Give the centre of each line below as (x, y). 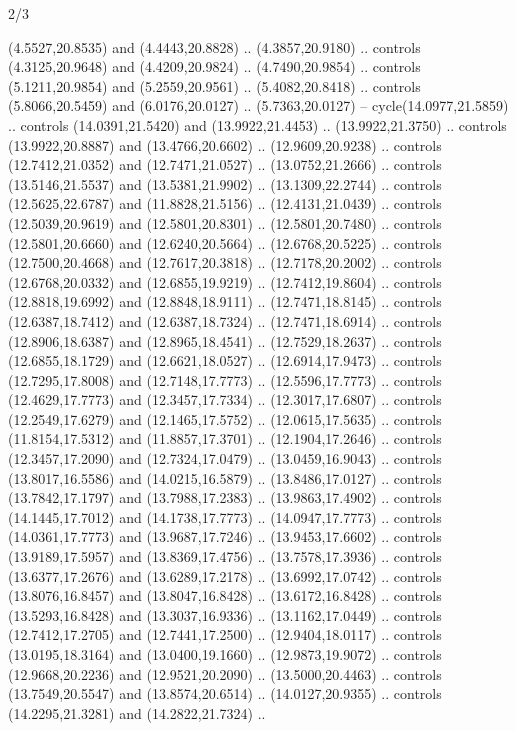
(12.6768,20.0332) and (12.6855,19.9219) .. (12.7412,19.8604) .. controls (225, 281)
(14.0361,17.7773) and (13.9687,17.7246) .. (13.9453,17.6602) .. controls (225, 536)
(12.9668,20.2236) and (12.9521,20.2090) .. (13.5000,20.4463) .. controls (225, 673)
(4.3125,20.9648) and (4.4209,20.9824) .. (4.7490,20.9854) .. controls (214, 66)
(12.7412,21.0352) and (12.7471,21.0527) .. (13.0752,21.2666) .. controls (225, 164)
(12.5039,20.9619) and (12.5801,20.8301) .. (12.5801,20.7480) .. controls (225, 222)
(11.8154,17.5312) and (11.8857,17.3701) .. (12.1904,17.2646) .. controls (225, 438)
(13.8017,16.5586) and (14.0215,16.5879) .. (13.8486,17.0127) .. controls (225, 477)
